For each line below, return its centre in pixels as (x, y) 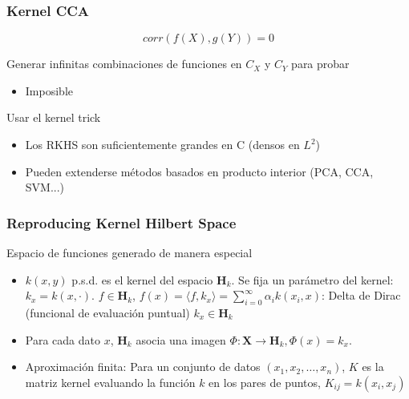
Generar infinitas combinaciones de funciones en (124, 64)
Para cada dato (63, 339)
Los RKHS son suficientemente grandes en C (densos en (162, 144)
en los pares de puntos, (265, 382)
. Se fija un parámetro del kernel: (312, 279)
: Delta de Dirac (361, 295)
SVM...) (45, 187)
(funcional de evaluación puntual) (107, 312)
